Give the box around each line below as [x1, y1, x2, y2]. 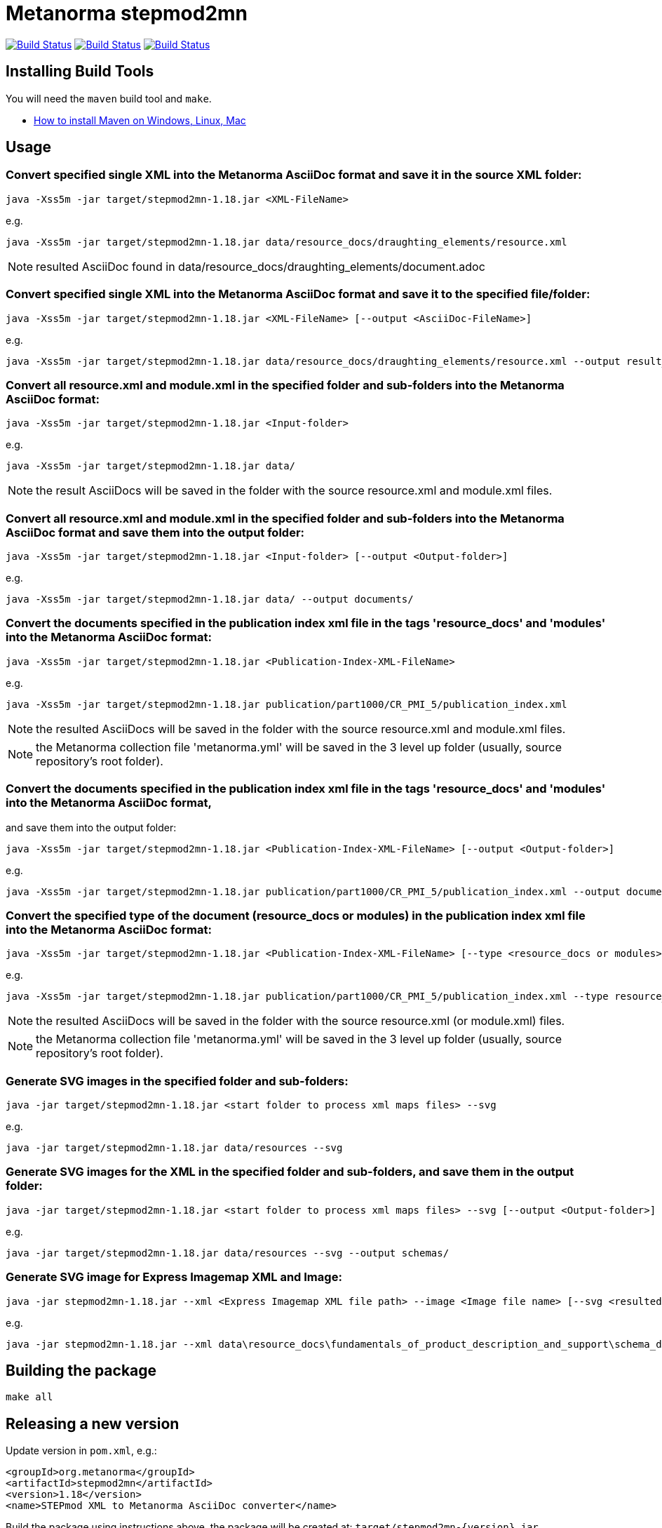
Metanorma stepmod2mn [6, 1, 248, 25]
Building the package [6, 1361, 157, 1379]
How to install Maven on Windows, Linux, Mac [34, 114, 246, 126]
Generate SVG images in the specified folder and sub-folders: [6, 1073, 349, 1088]
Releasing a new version [6, 1414, 180, 1433]
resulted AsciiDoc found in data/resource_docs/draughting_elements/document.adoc [36, 259, 485, 274]
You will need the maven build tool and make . [6, 92, 212, 105]
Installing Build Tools [6, 62, 154, 81]
